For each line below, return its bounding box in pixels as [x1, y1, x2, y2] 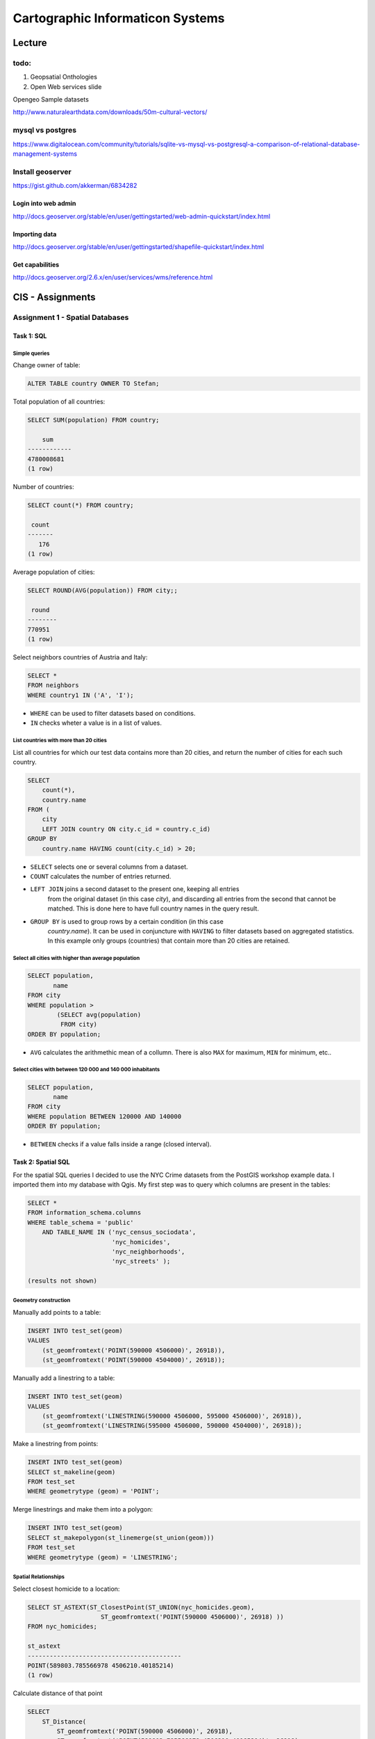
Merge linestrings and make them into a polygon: [12, 1505, 153, 1514]
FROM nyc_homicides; [27, 1623, 97, 1630]
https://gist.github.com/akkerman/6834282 [12, 182, 137, 190]
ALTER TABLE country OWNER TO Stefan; [27, 380, 160, 387]
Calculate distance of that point [12, 1689, 103, 1697]
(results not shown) [27, 1277, 97, 1285]
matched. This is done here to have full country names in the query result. [47, 904, 260, 913]
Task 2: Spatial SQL [12, 1158, 70, 1167]
